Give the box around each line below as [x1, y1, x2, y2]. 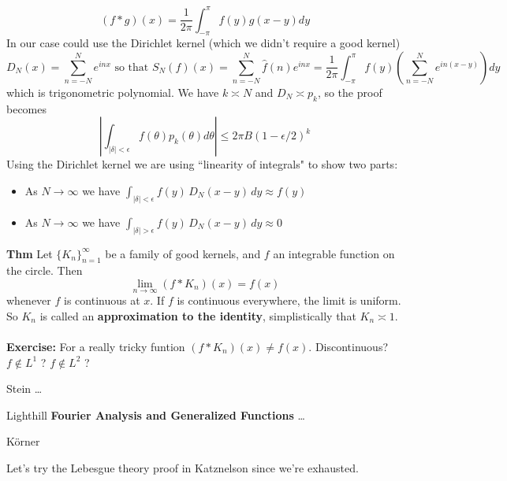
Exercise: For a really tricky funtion [6, 338, 185, 354]
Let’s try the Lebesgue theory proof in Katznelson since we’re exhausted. [6, 459, 359, 475]
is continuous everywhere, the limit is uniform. [177, 292, 401, 309]
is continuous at [64, 292, 140, 309]
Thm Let [6, 245, 53, 261]
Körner [6, 433, 40, 450]
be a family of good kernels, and [105, 245, 261, 261]
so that [114, 61, 149, 73]
